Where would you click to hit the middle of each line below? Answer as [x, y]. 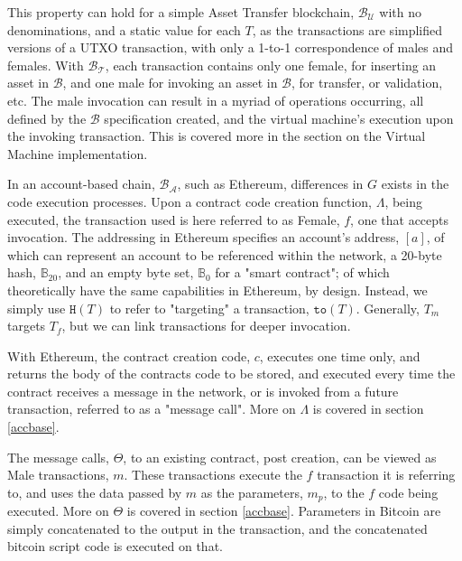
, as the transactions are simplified [347, 29]
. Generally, [388, 308]
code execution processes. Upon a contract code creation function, [189, 201]
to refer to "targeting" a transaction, [209, 308]
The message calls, [58, 457]
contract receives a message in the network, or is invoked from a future [203, 391]
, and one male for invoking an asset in [170, 83]
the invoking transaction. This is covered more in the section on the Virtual [217, 136]
